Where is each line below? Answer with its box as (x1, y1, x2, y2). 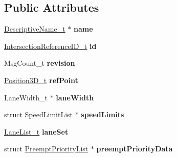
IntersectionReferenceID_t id (4, 40, 97, 51)
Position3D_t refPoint (4, 74, 78, 85)
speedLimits (81, 109, 124, 120)
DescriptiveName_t (4, 23, 65, 34)
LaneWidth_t (4, 92, 48, 102)
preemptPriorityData (96, 143, 173, 154)
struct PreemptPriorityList (4, 143, 88, 154)
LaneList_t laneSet (4, 126, 69, 137)
